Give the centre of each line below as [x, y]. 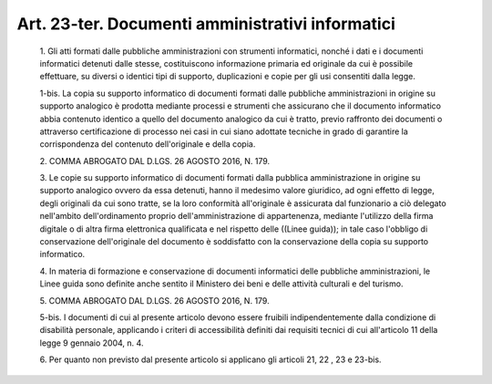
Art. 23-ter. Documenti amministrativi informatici [206, 24]
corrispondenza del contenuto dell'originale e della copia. [148, 144]
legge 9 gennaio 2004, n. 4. [92, 343]
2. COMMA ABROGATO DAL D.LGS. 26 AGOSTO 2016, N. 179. [155, 161]
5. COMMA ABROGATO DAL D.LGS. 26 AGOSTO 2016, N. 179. [154, 300]
